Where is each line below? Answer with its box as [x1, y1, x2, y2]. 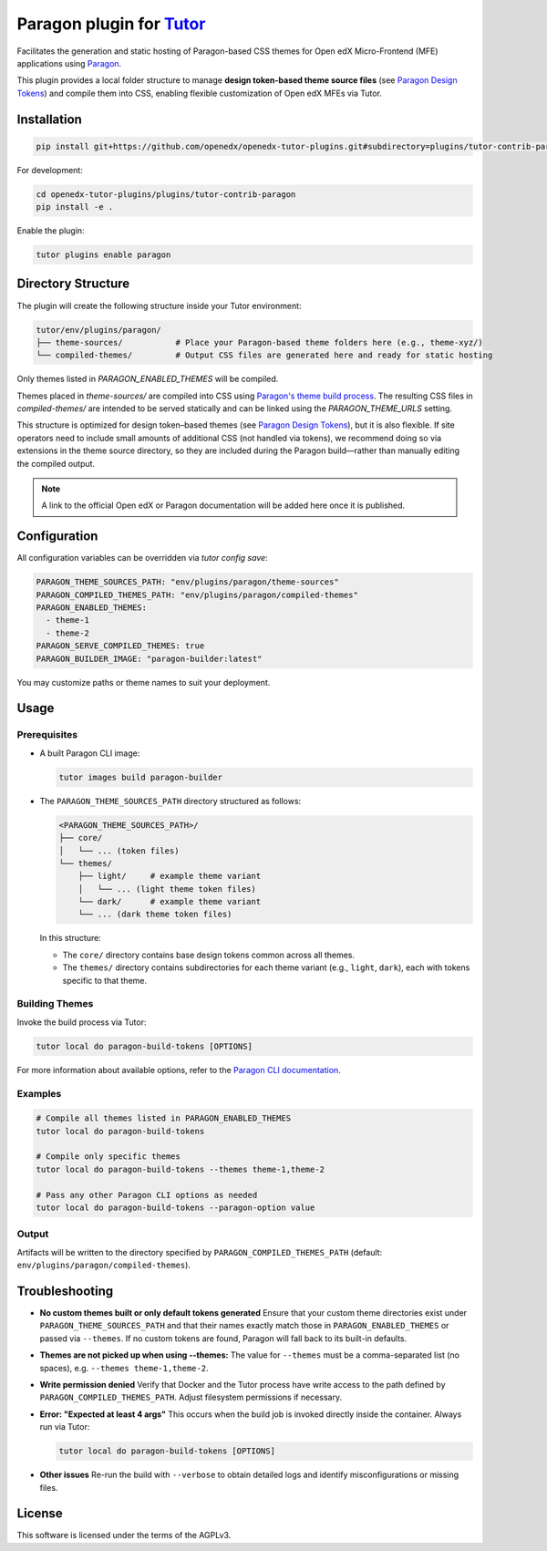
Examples [16, 1087, 62, 1100]
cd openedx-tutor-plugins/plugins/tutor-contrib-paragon [36, 189, 296, 200]
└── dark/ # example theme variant [77, 896, 262, 907]
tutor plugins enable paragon [36, 250, 171, 260]
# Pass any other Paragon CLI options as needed [36, 1190, 258, 1200]
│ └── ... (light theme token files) [77, 884, 257, 894]
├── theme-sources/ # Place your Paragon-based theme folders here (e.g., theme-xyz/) [36, 337, 483, 347]
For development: [16, 164, 84, 175]
